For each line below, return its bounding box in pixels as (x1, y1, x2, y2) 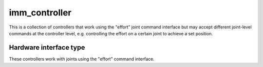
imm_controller (9, 7, 72, 18)
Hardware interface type (9, 43, 85, 52)
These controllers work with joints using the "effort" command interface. (9, 56, 154, 62)
